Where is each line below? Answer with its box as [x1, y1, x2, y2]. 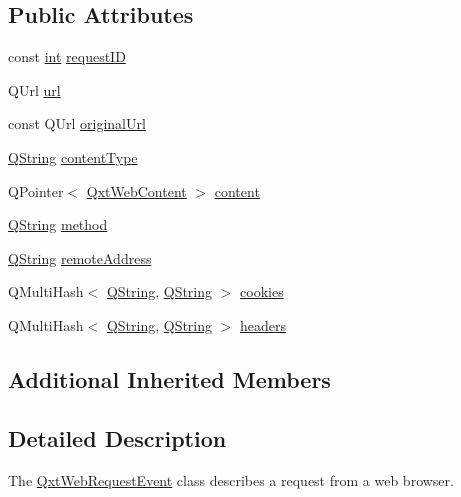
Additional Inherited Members [8, 363, 331, 394]
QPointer [8, 180, 64, 201]
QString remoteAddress [8, 247, 152, 268]
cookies [240, 281, 284, 302]
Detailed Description [8, 422, 227, 453]
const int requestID [8, 46, 126, 67]
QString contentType [8, 146, 138, 167]
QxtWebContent [86, 180, 187, 201]
